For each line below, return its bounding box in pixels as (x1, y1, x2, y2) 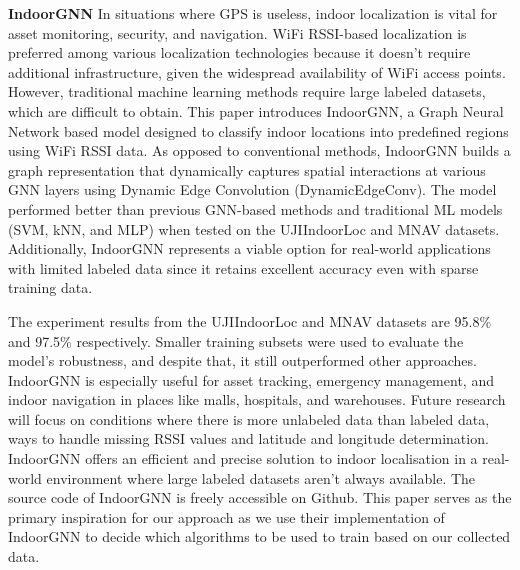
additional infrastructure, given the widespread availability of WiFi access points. (8, 61, 506, 82)
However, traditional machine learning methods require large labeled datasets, (8, 81, 486, 102)
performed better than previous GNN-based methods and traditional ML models (8, 198, 503, 219)
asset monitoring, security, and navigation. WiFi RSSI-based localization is (8, 22, 467, 43)
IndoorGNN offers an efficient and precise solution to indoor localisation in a (8, 448, 478, 469)
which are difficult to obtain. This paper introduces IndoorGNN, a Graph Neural (8, 100, 504, 121)
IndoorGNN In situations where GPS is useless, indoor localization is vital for (8, 3, 498, 23)
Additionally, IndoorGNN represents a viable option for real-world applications (8, 238, 491, 259)
